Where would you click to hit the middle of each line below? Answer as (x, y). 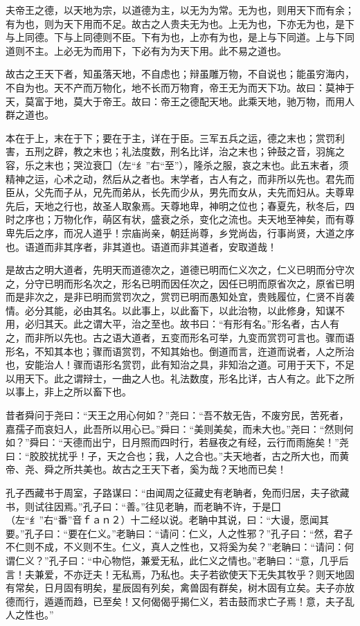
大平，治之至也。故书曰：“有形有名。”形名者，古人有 (221, 324)
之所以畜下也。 (97, 392)
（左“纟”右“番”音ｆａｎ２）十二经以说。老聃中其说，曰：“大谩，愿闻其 (168, 520)
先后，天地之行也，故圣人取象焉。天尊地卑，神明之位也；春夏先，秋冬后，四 (180, 205)
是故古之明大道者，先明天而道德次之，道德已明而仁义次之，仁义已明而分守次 (180, 270)
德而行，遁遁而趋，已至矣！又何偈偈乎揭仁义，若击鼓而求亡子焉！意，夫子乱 (180, 601)
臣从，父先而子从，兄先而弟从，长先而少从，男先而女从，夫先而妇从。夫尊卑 (180, 192)
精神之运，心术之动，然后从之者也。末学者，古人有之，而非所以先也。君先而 (180, 178)
